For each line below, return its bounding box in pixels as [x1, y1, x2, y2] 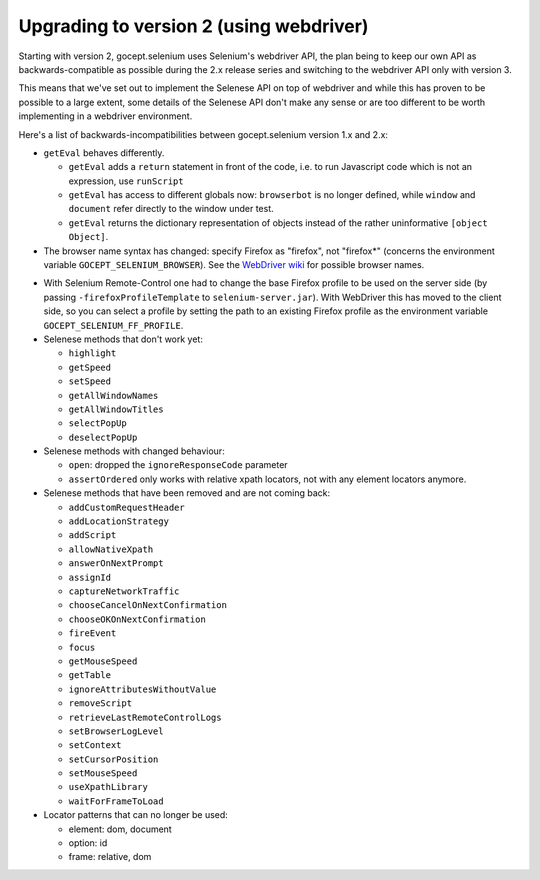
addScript [68, 530, 117, 541]
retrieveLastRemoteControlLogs [68, 711, 222, 723]
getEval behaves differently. [43, 146, 165, 159]
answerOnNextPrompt [68, 558, 164, 569]
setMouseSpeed [68, 768, 138, 779]
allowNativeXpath [68, 543, 154, 555]
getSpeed [68, 361, 112, 373]
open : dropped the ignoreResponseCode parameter [68, 459, 289, 471]
